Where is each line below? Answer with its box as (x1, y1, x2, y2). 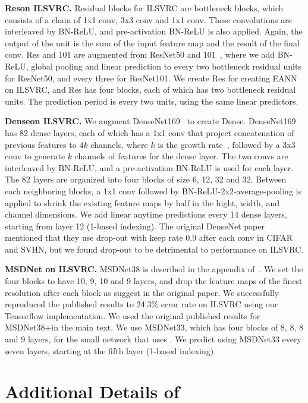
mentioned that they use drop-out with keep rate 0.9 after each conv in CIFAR (5, 231, 293, 244)
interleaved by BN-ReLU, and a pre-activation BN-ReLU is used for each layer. (5, 161, 294, 174)
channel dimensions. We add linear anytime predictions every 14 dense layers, (5, 208, 287, 221)
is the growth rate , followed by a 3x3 (158, 138, 296, 150)
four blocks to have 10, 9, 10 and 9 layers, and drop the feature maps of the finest (5, 275, 303, 287)
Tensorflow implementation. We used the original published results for (5, 309, 260, 322)
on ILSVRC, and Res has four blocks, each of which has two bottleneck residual (5, 83, 296, 96)
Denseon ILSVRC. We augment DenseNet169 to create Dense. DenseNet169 (5, 115, 296, 127)
